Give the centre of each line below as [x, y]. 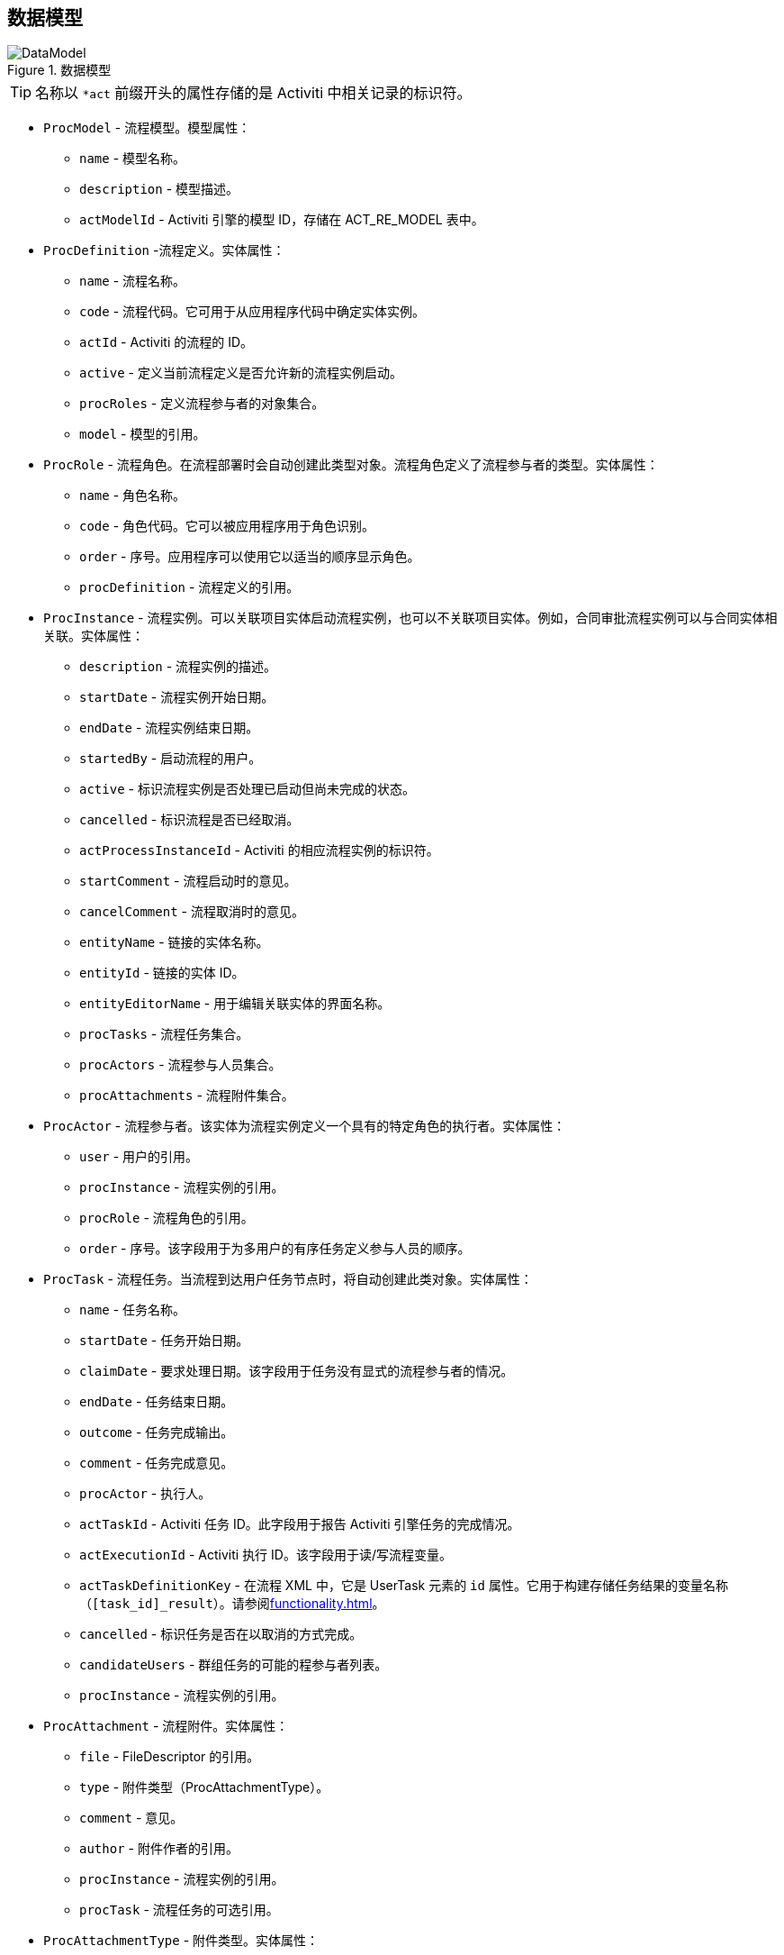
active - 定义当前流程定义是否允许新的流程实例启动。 [241, 373]
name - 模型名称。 [133, 159]
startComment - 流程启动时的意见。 [188, 881]
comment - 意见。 [131, 1818]
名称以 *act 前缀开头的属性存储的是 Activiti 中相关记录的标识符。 [253, 93]
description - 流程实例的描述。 [178, 667]
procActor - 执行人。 [145, 1494]
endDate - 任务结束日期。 [157, 1402]
